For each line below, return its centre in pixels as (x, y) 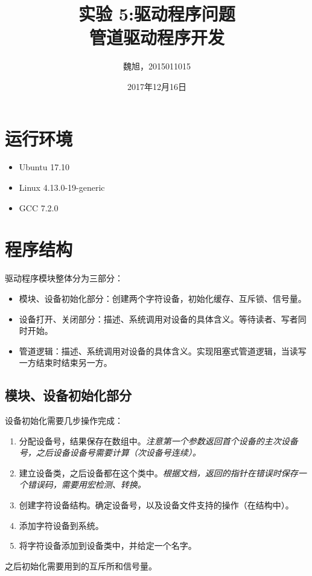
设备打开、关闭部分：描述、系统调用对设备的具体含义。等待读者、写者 (158, 318)
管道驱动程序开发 (157, 37)
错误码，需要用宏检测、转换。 (87, 485)
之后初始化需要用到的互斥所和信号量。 (81, 565)
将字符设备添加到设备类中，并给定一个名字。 (108, 546)
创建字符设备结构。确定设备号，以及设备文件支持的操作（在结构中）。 (156, 505)
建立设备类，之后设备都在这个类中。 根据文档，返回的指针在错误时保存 (158, 472)
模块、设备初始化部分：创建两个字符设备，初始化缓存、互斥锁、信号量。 (163, 298)
